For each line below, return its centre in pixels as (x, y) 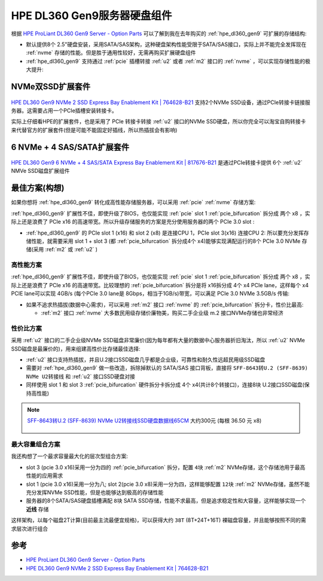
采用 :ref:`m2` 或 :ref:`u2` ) (65, 250)
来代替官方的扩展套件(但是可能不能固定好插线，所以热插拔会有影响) (94, 130)
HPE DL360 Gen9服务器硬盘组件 (92, 16)
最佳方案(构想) (38, 188)
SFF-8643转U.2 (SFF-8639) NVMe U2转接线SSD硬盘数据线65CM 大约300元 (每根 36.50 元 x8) (144, 421)
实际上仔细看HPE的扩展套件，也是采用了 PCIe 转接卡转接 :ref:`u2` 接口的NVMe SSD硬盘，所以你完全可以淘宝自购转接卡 (159, 121)
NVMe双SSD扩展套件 (51, 86)
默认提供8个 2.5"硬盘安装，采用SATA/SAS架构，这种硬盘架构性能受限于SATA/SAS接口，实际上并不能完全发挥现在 (166, 44)
